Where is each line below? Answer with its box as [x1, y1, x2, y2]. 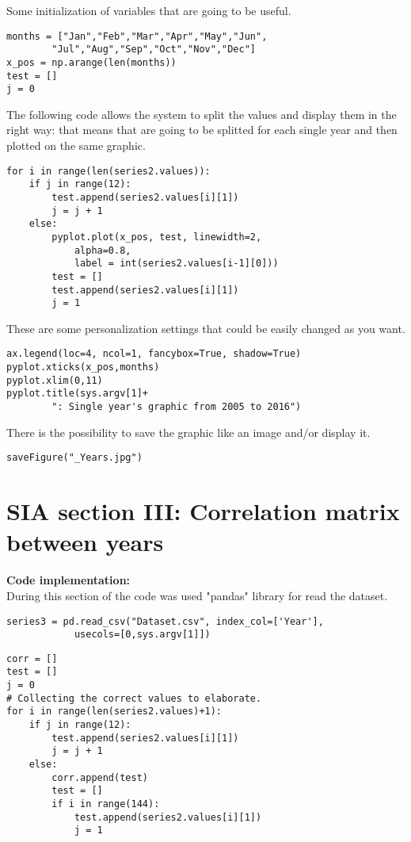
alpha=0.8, [74, 244, 131, 256]
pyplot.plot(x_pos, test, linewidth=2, [51, 231, 262, 243]
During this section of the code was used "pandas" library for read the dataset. [6, 587, 388, 603]
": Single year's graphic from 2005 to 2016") [51, 401, 302, 413]
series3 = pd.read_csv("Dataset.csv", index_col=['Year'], [6, 615, 324, 627]
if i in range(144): [51, 798, 160, 810]
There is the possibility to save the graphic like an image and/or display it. [6, 423, 371, 440]
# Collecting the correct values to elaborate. [6, 692, 262, 704]
